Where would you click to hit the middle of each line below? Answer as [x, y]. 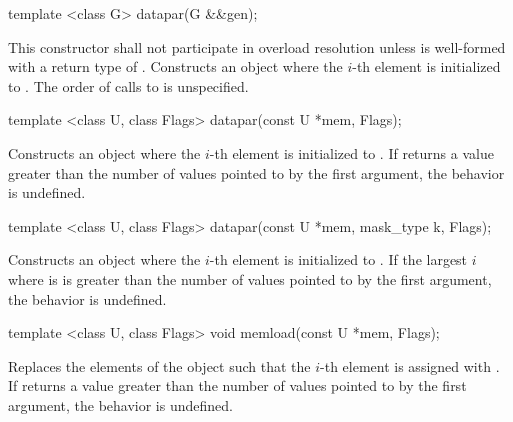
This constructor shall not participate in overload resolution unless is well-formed [257, 46]
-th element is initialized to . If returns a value [351, 152]
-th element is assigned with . [410, 365]
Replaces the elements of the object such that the [159, 365]
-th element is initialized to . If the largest [338, 259]
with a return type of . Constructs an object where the [175, 66]
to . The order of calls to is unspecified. [128, 85]
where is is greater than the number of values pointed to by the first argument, [250, 278]
